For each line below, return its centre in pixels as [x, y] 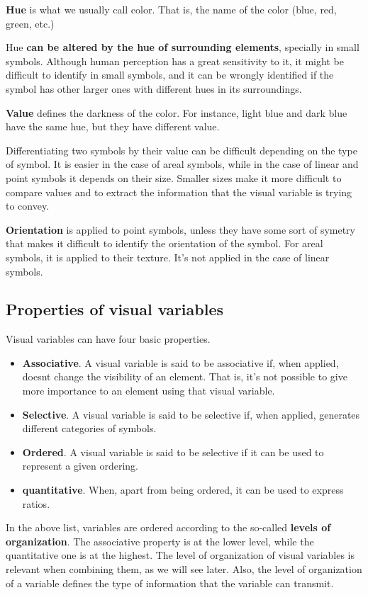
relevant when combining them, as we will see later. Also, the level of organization [184, 569]
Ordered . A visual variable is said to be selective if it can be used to [173, 452]
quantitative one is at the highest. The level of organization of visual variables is [180, 555]
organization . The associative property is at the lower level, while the [160, 541]
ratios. [36, 503]
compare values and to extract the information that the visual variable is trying [179, 192]
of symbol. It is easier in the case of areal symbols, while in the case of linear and [182, 164]
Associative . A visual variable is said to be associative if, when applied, [180, 362]
